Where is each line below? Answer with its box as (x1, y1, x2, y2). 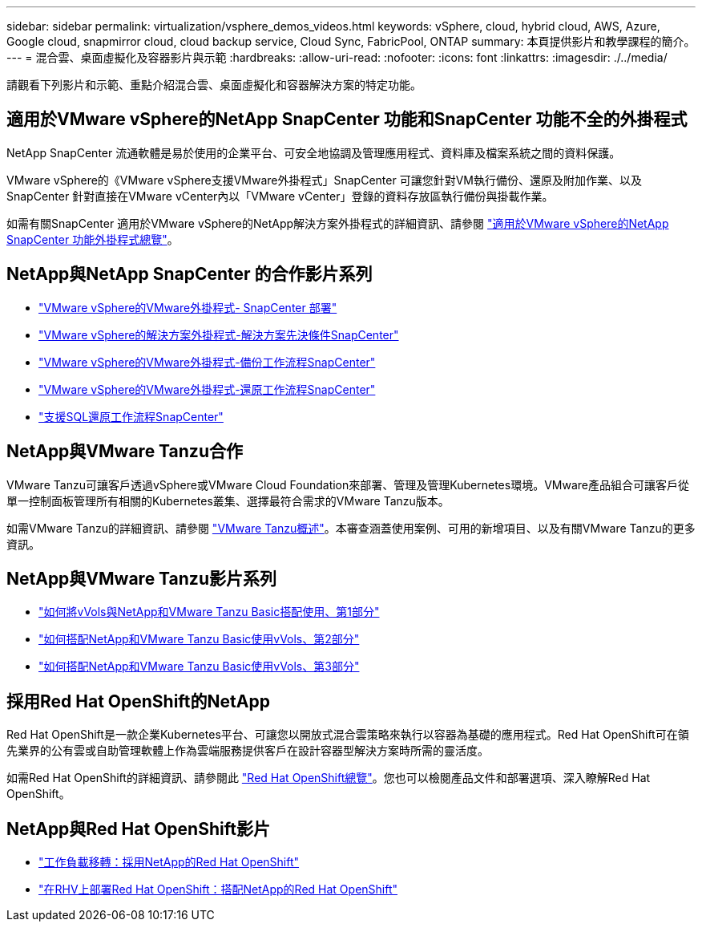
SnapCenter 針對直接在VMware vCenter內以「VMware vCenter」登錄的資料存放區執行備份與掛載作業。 (6, 188, 554, 203)
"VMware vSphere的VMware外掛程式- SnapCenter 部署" (38, 300, 337, 314)
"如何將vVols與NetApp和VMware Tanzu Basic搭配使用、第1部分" (38, 605, 380, 619)
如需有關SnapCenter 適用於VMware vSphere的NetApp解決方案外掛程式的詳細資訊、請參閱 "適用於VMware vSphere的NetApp (6, 216, 669, 230)
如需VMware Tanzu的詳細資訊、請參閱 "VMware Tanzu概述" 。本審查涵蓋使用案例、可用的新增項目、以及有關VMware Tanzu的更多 (6, 521, 696, 535)
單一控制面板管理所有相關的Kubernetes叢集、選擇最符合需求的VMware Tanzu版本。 (6, 493, 450, 508)
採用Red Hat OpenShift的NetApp (6, 691, 270, 711)
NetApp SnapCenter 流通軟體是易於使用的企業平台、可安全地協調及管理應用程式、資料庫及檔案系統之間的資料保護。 (6, 145, 621, 160)
